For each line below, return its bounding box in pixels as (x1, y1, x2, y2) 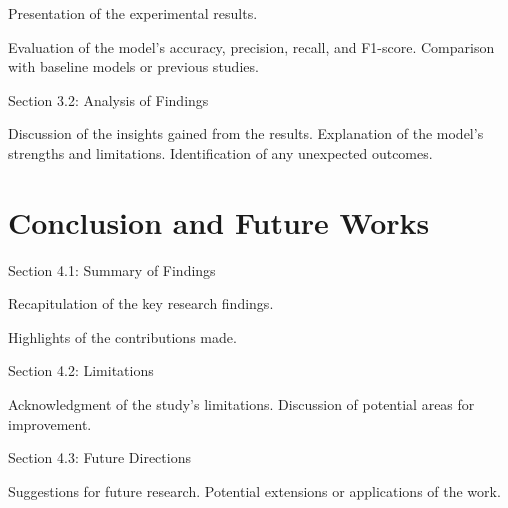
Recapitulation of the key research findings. (8, 293, 274, 314)
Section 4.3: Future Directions (8, 447, 191, 468)
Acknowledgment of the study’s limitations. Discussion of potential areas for (8, 394, 475, 415)
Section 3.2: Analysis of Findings (8, 89, 209, 110)
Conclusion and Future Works (8, 201, 430, 242)
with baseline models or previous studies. (8, 56, 259, 77)
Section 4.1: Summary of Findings (8, 259, 216, 280)
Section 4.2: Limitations (8, 360, 154, 381)
